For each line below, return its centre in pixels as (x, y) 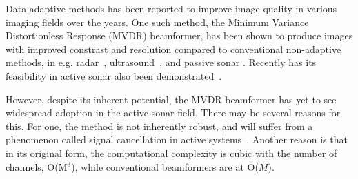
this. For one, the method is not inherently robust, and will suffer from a (159, 126)
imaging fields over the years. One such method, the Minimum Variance (157, 22)
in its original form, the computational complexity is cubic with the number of (171, 152)
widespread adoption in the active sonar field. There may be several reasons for (173, 113)
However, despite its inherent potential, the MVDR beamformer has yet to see (171, 99)
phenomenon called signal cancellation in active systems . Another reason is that (177, 139)
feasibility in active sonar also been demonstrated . (114, 75)
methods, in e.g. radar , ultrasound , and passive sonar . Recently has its (161, 62)
